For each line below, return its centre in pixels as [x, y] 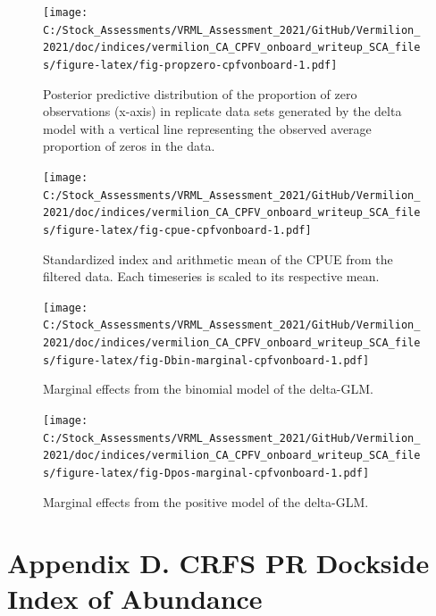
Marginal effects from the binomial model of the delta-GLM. [208, 389]
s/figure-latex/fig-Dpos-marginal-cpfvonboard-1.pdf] [206, 473]
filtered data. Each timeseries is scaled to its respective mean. [211, 276]
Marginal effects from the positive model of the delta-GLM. [206, 501]
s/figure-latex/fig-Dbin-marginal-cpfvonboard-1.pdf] [206, 360]
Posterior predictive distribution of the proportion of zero [200, 93]
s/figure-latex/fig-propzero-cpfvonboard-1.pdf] [190, 65]
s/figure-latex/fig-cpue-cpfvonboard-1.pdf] [177, 230]
